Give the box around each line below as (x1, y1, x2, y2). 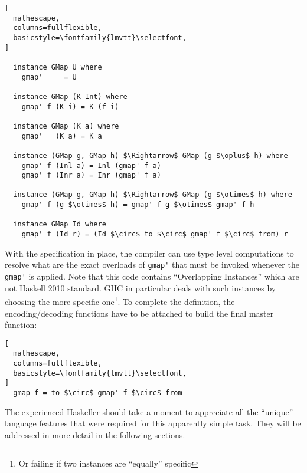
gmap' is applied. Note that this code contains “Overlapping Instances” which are (5, 270, 299, 282)
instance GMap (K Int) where (13, 92, 128, 101)
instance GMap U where (13, 63, 102, 71)
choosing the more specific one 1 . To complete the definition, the (5, 294, 235, 307)
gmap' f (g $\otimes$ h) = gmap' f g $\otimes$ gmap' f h (21, 201, 254, 209)
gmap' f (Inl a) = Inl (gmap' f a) (21, 161, 161, 170)
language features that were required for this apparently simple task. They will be (5, 417, 301, 429)
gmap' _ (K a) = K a (21, 132, 102, 140)
